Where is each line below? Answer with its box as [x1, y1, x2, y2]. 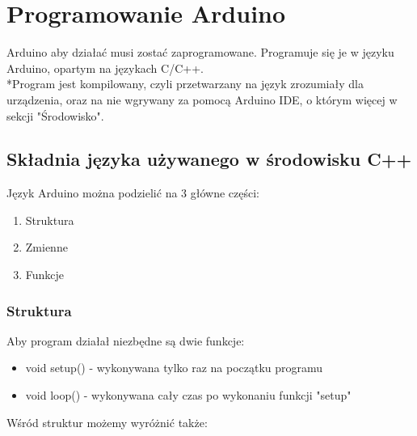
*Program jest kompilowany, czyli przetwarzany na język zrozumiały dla [6, 75, 364, 92]
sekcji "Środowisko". [6, 107, 104, 124]
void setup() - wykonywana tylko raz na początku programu [25, 359, 323, 376]
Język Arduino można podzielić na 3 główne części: [6, 184, 259, 201]
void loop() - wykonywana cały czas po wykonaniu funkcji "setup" [25, 387, 352, 404]
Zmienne [25, 239, 68, 256]
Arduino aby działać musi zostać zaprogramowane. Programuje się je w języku [6, 44, 394, 61]
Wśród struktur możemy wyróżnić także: [6, 413, 208, 430]
